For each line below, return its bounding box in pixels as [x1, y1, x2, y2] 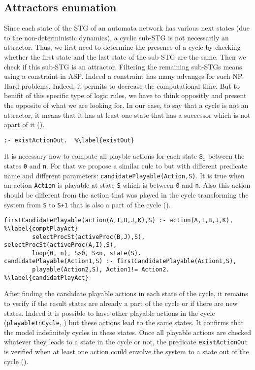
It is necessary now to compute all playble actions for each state [4, 151, 197, 161]
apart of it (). [4, 119, 45, 130]
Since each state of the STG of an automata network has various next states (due [4, 23, 250, 33]
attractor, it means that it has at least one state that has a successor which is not [4, 109, 251, 120]
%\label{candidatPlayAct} [4, 274, 89, 281]
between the [208, 151, 245, 161]
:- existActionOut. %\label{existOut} [4, 136, 134, 144]
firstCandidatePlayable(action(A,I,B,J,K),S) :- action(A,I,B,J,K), [4, 217, 233, 224]
